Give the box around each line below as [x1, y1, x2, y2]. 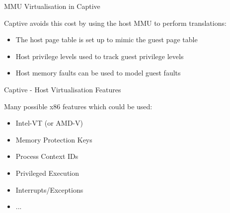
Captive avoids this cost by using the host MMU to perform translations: [4, 17, 227, 28]
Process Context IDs [15, 151, 78, 161]
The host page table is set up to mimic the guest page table [15, 34, 198, 45]
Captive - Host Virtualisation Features [4, 84, 121, 94]
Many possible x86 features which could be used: [4, 101, 153, 111]
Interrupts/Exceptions [15, 184, 83, 195]
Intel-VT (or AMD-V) [15, 118, 83, 128]
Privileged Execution [15, 167, 79, 178]
